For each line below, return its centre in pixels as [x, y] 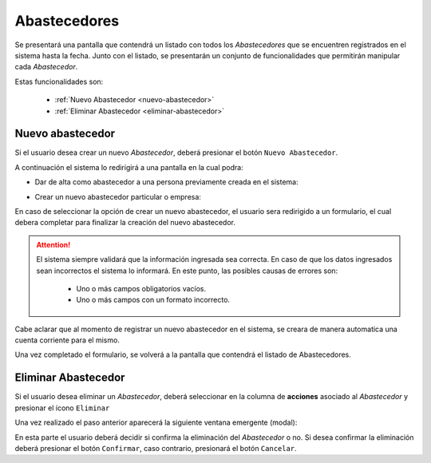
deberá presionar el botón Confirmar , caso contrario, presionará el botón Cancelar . [156, 448]
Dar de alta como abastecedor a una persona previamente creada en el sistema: [166, 182]
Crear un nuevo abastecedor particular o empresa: [118, 196]
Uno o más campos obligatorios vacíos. [141, 288]
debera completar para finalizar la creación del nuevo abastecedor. [125, 223]
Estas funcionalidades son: [59, 81]
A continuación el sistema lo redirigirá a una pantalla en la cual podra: [129, 167]
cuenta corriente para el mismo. [67, 340]
